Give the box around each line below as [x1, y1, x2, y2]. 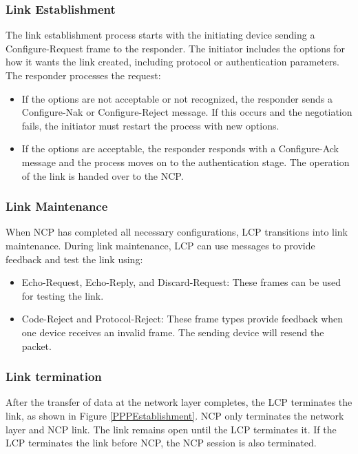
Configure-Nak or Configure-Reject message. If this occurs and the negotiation [21, 105, 352, 119]
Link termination [6, 368, 102, 385]
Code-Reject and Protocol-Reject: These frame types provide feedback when [21, 311, 344, 326]
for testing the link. [21, 288, 104, 302]
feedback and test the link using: [6, 251, 143, 266]
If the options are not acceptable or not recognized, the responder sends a [21, 91, 333, 105]
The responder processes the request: [6, 68, 161, 82]
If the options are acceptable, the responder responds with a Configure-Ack [21, 141, 339, 156]
